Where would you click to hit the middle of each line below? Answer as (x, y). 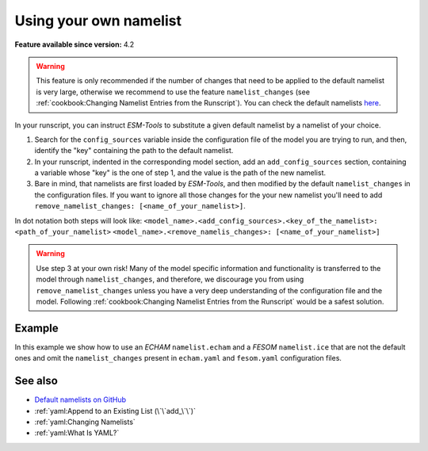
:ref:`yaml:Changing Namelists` (85, 422)
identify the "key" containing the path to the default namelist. (134, 151)
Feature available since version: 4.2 (75, 44)
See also (36, 381)
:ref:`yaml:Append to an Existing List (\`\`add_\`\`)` (115, 411)
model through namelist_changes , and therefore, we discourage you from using (170, 279)
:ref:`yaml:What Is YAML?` (77, 433)
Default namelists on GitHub (80, 399)
